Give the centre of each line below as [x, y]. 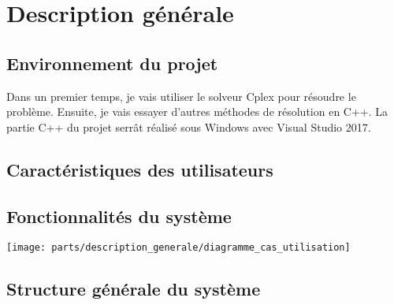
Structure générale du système [134, 289]
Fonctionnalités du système [119, 216]
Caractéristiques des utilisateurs [140, 169]
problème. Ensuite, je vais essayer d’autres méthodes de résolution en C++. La [197, 112]
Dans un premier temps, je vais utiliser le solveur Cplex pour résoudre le [181, 96]
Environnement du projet [112, 63]
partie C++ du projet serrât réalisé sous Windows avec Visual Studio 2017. [189, 126]
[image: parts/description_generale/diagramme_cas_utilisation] [178, 248]
